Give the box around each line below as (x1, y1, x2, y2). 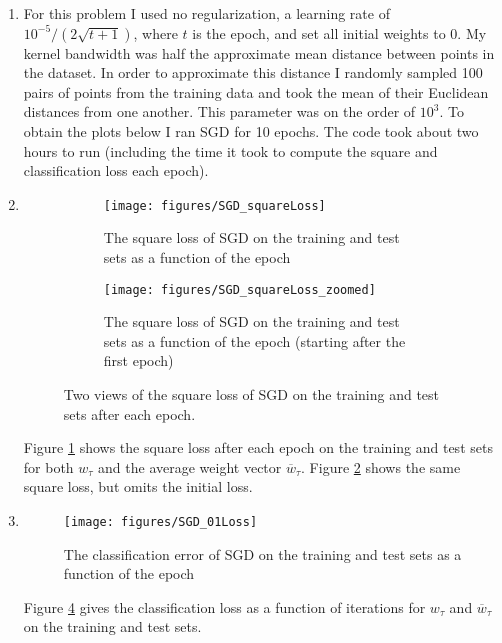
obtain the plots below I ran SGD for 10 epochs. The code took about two (23, 120, 479, 141)
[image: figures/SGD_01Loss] (63, 515, 258, 529)
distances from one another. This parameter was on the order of (23, 101, 416, 122)
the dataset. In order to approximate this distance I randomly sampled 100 (23, 62, 483, 83)
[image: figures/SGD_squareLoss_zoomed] (103, 282, 376, 297)
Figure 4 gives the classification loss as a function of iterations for (23, 596, 426, 617)
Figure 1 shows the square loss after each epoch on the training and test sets (23, 437, 493, 458)
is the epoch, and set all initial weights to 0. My (192, 22, 487, 43)
